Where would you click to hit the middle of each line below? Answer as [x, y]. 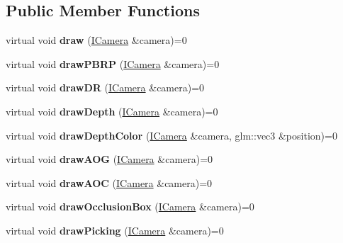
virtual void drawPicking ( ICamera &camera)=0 [115, 230]
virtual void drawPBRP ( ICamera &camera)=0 [113, 63]
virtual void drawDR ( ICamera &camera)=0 [105, 87]
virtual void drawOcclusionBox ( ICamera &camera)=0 [130, 207]
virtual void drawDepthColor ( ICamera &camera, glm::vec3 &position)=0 [171, 135]
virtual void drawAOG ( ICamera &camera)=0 [109, 159]
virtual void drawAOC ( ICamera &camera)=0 [109, 182]
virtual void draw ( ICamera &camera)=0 [96, 40]
